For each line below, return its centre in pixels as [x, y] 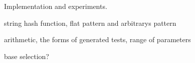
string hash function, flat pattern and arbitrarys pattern [90, 23]
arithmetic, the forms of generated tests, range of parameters [97, 39]
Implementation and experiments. [56, 6]
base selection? [27, 56]
